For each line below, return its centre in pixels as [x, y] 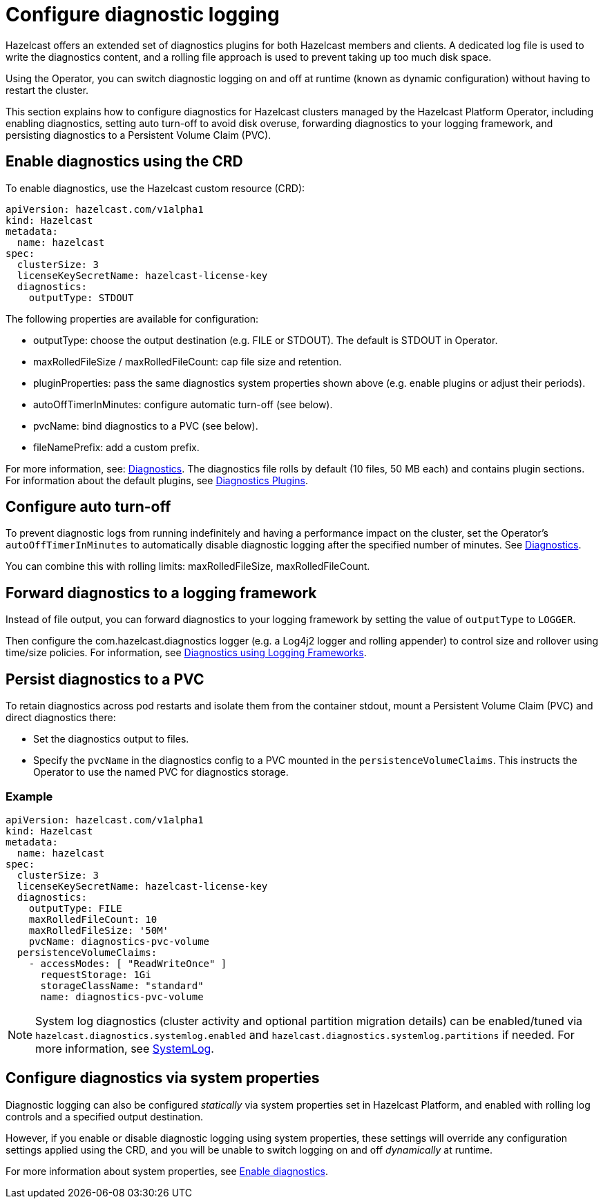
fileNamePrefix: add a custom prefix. [116, 447]
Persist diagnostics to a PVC [105, 679]
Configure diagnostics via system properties [163, 1078]
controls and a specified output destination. [105, 1116]
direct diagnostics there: [61, 718]
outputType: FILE [75, 908]
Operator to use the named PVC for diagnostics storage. [161, 772]
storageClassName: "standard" [122, 985]
